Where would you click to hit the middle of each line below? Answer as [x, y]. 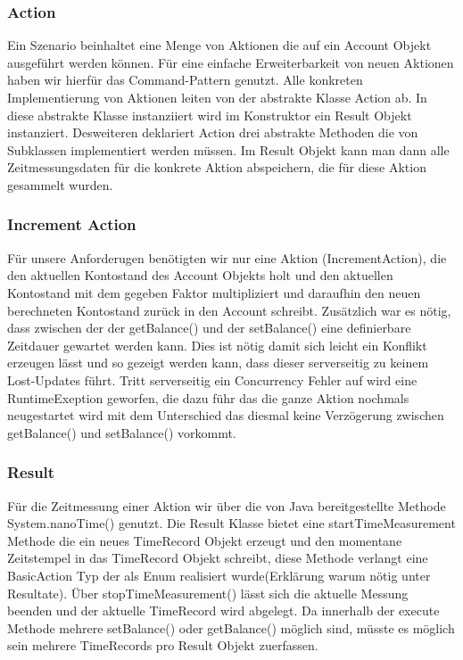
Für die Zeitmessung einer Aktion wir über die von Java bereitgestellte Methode [227, 505]
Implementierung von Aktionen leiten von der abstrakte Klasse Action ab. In [217, 97]
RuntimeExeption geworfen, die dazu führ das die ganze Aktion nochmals [208, 397]
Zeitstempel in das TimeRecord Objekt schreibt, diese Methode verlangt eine [218, 558]
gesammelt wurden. [60, 184]
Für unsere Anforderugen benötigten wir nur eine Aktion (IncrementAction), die [227, 257]
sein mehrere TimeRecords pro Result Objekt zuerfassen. [163, 645]
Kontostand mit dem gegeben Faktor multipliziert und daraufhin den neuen [214, 292]
